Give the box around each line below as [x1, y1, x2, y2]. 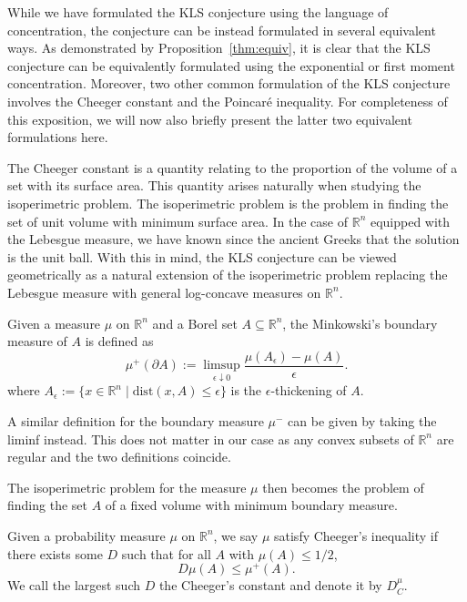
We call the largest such [7, 576, 141, 595]
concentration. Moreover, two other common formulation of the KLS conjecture [7, 74, 451, 93]
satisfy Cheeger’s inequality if [274, 525, 438, 545]
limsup [203, 359, 240, 372]
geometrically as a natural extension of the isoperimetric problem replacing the [7, 265, 448, 284]
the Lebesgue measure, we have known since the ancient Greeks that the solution [7, 230, 460, 249]
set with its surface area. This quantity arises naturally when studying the [7, 176, 421, 195]
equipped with [370, 211, 451, 230]
